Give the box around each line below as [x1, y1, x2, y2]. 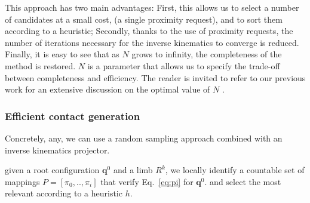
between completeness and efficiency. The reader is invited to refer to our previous [5, 71, 306, 84]
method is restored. [5, 59, 76, 72]
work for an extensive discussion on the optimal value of [5, 83, 210, 96]
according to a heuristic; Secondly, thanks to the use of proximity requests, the [5, 24, 293, 37]
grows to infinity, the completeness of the [131, 48, 282, 60]
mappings [5, 175, 40, 187]
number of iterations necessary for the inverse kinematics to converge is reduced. [5, 36, 299, 48]
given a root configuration [5, 164, 100, 176]
